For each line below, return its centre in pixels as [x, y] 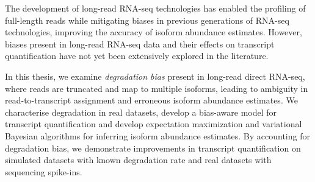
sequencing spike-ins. [44, 171]
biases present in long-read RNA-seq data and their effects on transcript [140, 44]
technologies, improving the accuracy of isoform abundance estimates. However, [154, 32]
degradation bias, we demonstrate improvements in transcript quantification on [153, 148]
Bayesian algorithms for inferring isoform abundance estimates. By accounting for [157, 135]
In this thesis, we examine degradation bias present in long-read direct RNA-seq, [155, 76]
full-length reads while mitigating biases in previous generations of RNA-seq [147, 20]
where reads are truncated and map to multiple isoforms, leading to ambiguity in [157, 88]
